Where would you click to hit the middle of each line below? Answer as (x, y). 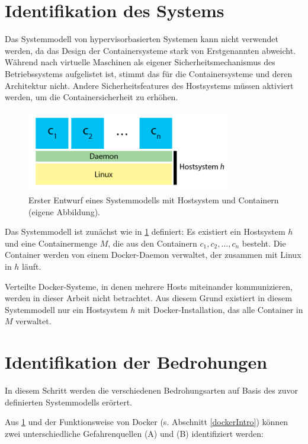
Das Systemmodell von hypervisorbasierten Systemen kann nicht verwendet (142, 39)
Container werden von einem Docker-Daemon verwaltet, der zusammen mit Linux (153, 255)
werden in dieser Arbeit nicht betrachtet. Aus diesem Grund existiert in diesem (148, 298)
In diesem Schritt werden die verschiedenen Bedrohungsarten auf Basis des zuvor (151, 390)
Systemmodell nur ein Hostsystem (66, 309)
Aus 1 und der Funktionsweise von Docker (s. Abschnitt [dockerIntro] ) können (147, 422)
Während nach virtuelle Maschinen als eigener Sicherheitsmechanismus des (140, 62)
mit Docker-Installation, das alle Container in (221, 309)
